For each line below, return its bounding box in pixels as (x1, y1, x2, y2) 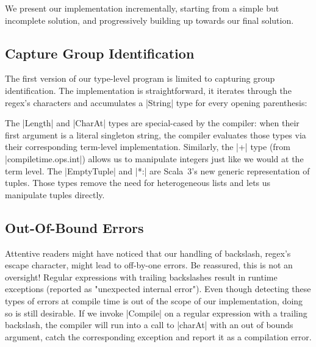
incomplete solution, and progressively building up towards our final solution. (5, 13, 294, 26)
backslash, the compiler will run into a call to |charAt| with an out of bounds (5, 318, 293, 331)
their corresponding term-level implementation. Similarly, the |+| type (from (5, 140, 290, 153)
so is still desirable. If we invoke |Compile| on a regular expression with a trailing (5, 306, 307, 319)
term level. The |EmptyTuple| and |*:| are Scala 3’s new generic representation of (5, 164, 310, 177)
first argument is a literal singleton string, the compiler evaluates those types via (5, 128, 306, 141)
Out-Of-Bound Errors (5, 218, 144, 237)
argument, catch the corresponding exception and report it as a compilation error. (5, 330, 312, 343)
